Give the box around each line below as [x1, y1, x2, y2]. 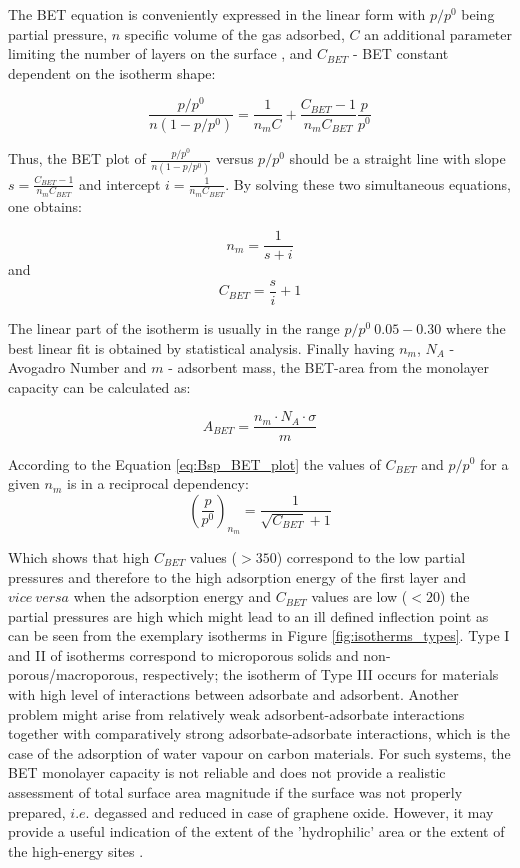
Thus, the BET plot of [8, 148, 146, 169]
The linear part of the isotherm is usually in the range [8, 318, 340, 339]
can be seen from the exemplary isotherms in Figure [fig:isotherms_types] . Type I [8, 625, 510, 646]
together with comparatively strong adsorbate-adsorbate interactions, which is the [8, 723, 510, 744]
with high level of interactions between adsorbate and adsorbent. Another [8, 684, 459, 705]
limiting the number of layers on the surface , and [8, 43, 313, 64]
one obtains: [8, 195, 82, 216]
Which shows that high [8, 546, 150, 567]
